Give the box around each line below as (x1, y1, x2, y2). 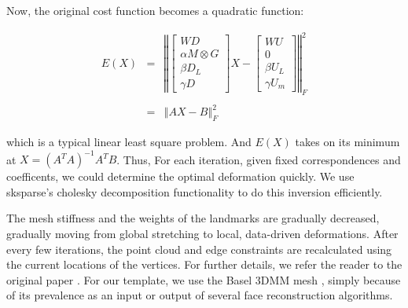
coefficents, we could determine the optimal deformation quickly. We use (6, 168, 355, 185)
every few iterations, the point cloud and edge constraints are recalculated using (6, 240, 392, 257)
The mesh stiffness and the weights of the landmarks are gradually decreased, (6, 210, 380, 226)
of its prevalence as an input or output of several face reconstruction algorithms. (6, 287, 393, 303)
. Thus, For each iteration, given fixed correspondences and (116, 151, 401, 167)
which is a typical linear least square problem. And (6, 134, 252, 150)
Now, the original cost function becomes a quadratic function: (6, 2, 304, 18)
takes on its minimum (295, 134, 400, 150)
